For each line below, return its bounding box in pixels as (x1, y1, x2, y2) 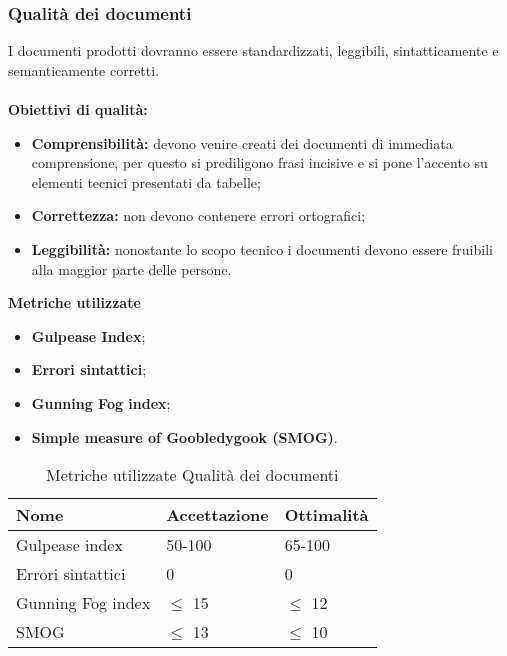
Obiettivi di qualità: (8, 99, 148, 119)
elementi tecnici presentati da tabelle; (31, 171, 261, 192)
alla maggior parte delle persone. (31, 258, 232, 279)
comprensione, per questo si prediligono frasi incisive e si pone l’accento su (31, 152, 488, 173)
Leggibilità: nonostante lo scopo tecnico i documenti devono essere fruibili (31, 238, 493, 259)
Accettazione (166, 503, 269, 527)
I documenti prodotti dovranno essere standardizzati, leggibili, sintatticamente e (8, 40, 499, 61)
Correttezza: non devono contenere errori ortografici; (31, 205, 366, 226)
